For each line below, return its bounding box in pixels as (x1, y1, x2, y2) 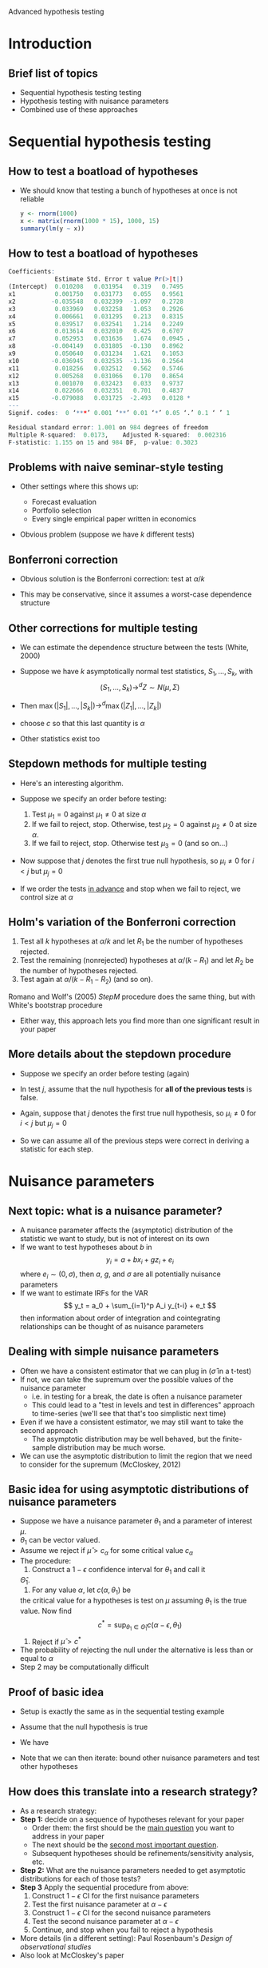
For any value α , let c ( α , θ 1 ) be (31, 1585, 132, 1597)
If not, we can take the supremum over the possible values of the (19, 1375, 234, 1384)
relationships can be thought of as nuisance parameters (19, 1321, 204, 1331)
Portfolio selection (31, 505, 92, 515)
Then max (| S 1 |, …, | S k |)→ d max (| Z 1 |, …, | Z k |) (19, 700, 162, 713)
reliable (19, 194, 45, 203)
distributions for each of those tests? (19, 1874, 141, 1883)
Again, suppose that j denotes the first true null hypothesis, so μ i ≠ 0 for (19, 1108, 257, 1120)
